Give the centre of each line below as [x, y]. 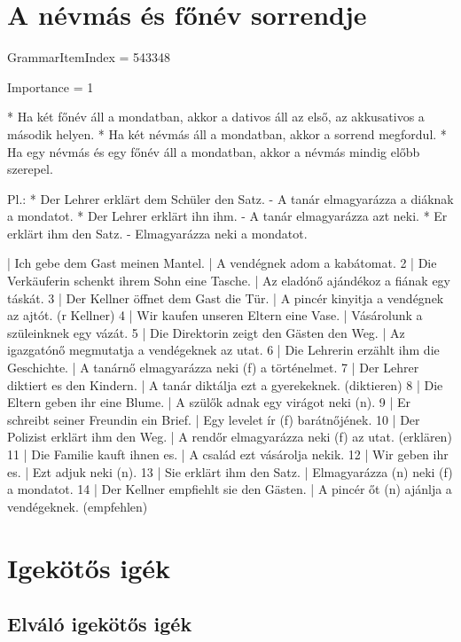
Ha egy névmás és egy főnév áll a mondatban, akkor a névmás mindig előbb [214, 151]
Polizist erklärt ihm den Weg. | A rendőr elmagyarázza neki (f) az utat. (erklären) [230, 437]
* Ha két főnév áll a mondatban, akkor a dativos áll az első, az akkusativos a [216, 117]
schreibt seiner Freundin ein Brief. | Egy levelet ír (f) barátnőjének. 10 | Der [214, 419]
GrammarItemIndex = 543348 [89, 57]
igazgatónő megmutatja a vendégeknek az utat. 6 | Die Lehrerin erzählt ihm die [223, 350]
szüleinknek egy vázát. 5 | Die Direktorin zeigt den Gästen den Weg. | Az [206, 332]
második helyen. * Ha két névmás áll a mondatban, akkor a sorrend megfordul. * [227, 133]
